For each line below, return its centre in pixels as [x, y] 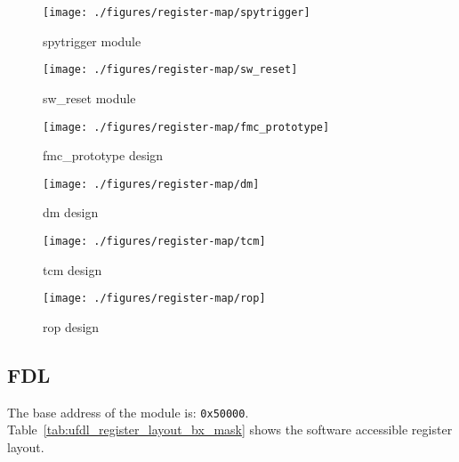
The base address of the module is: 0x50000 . [128, 412]
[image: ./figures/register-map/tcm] [154, 241]
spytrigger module [92, 41]
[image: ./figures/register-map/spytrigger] [177, 12]
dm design [71, 212]
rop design [71, 326]
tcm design [72, 269]
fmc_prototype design [103, 155]
